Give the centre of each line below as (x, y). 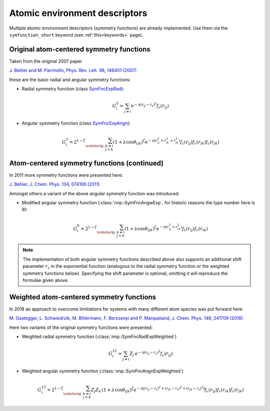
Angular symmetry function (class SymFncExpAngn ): (76, 123)
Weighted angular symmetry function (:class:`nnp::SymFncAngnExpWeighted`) (102, 371)
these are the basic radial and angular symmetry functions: (70, 80)
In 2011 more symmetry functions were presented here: (66, 175)
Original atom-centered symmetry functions (80, 49)
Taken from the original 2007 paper (46, 61)
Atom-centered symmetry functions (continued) (86, 163)
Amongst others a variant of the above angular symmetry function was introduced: (94, 193)
